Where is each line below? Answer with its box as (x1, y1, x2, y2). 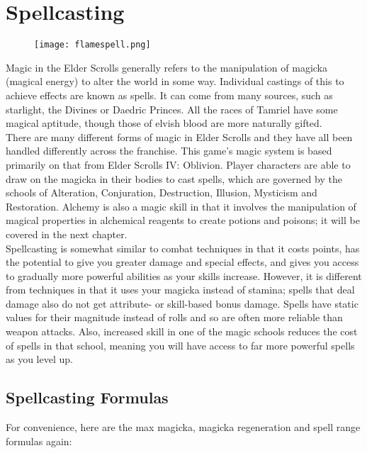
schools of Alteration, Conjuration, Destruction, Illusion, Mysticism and (6, 185, 317, 200)
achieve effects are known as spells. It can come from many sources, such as (6, 87, 333, 102)
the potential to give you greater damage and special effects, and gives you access (6, 255, 359, 269)
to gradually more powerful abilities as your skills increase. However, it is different (6, 268, 362, 283)
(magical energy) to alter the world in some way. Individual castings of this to (6, 74, 344, 89)
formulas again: (6, 433, 72, 448)
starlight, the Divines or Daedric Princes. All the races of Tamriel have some (6, 101, 338, 116)
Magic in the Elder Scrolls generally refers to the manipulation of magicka (6, 60, 328, 74)
